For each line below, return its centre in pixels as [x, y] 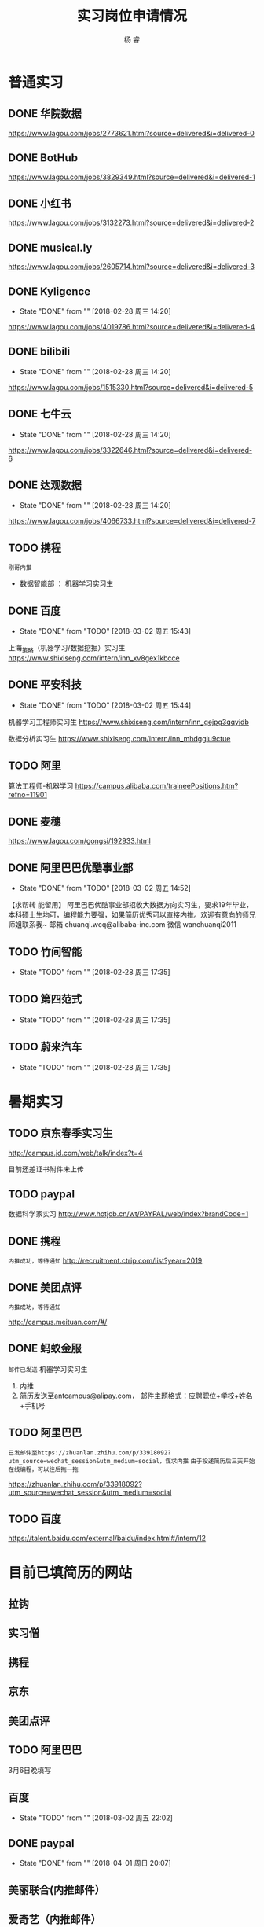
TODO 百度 [35, 1519]
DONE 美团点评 [45, 1287]
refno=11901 [27, 795]
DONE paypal [41, 1843]
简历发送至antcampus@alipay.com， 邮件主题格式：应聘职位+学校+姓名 [136, 1396]
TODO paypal [42, 1194]
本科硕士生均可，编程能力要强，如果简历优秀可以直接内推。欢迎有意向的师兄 [132, 915]
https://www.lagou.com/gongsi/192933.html [79, 841]
